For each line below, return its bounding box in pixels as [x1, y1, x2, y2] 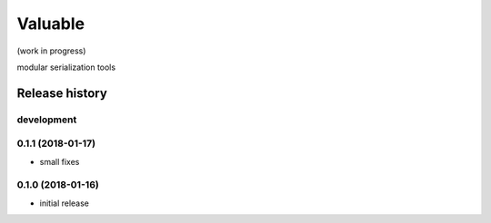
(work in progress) [16, 45, 86, 56]
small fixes [39, 156, 80, 167]
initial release [39, 198, 90, 208]
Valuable [16, 14, 85, 34]
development [16, 113, 77, 126]
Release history [16, 85, 108, 101]
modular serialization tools [16, 62, 116, 73]
